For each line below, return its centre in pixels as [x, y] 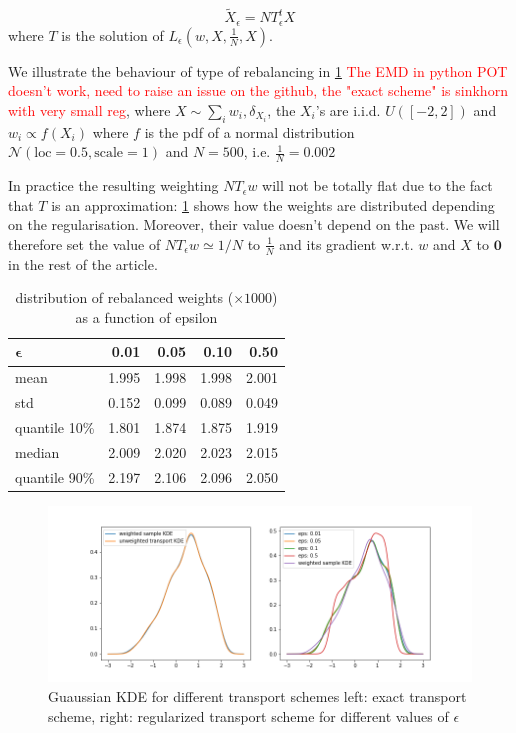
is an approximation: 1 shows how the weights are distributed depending [273, 204]
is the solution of [112, 34]
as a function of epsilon [146, 316]
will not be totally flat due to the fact [377, 185]
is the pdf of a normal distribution [249, 131]
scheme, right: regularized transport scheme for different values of [248, 715]
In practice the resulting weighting [113, 185]
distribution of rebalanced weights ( [124, 297]
